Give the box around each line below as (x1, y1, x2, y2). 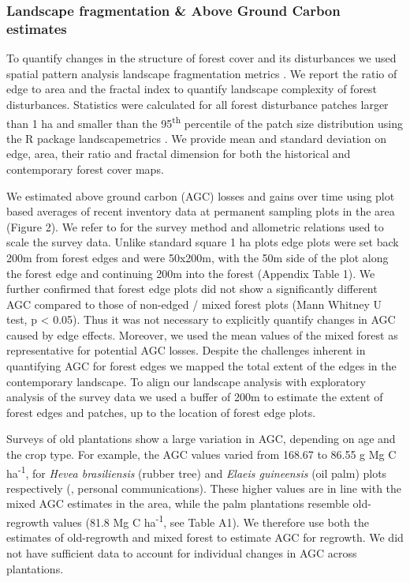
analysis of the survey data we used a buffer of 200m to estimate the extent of (6, 389, 383, 405)
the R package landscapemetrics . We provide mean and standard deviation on (6, 130, 386, 146)
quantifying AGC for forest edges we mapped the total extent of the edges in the (6, 358, 397, 374)
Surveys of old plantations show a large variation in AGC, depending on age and (6, 430, 396, 447)
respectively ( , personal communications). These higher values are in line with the (6, 479, 402, 496)
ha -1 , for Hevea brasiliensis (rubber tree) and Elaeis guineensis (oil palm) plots (6, 462, 387, 481)
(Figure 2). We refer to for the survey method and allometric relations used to (6, 218, 384, 235)
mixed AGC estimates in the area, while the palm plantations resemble (6, 495, 349, 512)
